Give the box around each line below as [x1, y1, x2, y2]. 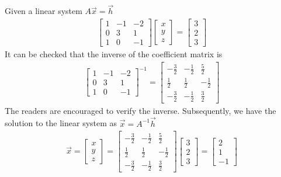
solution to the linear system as [5, 117, 117, 129]
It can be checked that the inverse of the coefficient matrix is [5, 47, 223, 60]
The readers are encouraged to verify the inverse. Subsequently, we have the [5, 104, 276, 116]
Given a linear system [5, 5, 82, 17]
